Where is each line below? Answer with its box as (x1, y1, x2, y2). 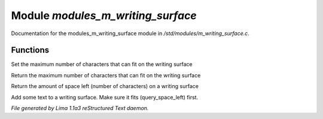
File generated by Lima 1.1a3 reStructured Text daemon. (11, 105, 149, 112)
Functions (11, 45, 50, 55)
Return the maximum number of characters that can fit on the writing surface (11, 71, 201, 79)
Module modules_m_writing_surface (11, 9, 197, 22)
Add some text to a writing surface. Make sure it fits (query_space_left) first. (11, 93, 199, 101)
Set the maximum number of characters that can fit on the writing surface (11, 61, 193, 68)
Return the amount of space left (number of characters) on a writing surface (11, 83, 199, 90)
